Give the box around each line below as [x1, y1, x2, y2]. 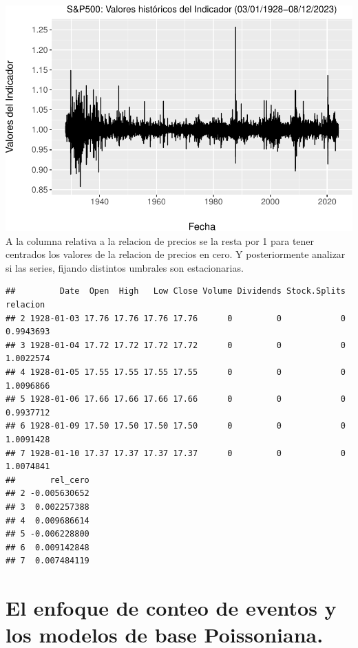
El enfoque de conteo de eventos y [6, 594, 337, 622]
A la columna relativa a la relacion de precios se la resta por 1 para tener [6, 233, 315, 248]
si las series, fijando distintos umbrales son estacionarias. [6, 260, 244, 274]
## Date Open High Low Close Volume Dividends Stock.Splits [6, 286, 346, 296]
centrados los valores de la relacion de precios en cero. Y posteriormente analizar [6, 247, 346, 261]
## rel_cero [6, 475, 89, 485]
